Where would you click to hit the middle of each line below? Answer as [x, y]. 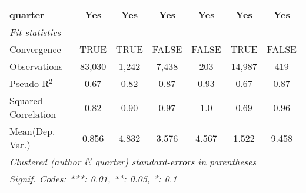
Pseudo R [29, 83]
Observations [36, 66]
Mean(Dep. [32, 131]
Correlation [33, 114]
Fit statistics [35, 32]
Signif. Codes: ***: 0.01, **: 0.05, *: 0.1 [93, 179]
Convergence [35, 49]
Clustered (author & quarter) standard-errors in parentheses [133, 162]
